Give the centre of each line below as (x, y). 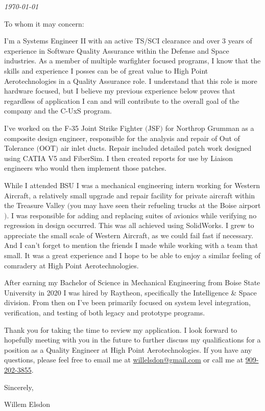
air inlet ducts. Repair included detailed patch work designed (156, 148)
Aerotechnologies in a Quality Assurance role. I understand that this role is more (131, 81)
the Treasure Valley (35, 205)
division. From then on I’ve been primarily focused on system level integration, (127, 302)
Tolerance (19, 148)
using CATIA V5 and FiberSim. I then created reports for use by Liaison (119, 158)
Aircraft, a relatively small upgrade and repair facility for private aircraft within (129, 195)
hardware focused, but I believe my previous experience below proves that (120, 91)
